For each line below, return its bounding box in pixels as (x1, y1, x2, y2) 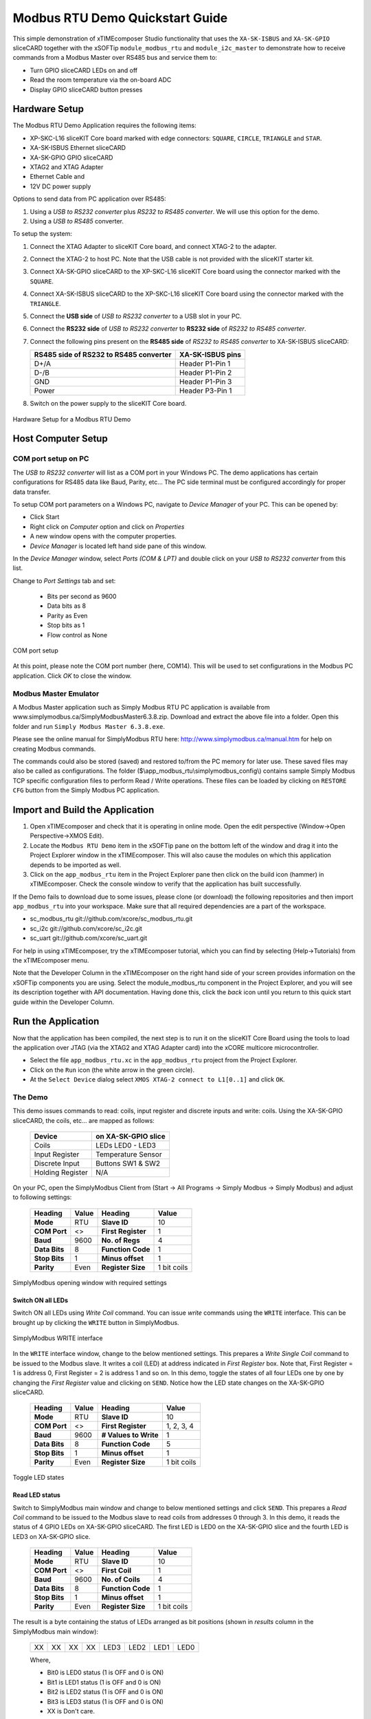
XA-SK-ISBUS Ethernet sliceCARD (30, 144, 126, 152)
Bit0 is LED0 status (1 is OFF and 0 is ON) (47, 1668, 164, 1677)
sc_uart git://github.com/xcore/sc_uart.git (30, 934, 148, 942)
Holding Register (34, 1168, 89, 1177)
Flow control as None (47, 631, 108, 639)
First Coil (101, 1566, 132, 1575)
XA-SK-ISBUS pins (179, 350, 242, 360)
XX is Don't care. (47, 1707, 95, 1715)
